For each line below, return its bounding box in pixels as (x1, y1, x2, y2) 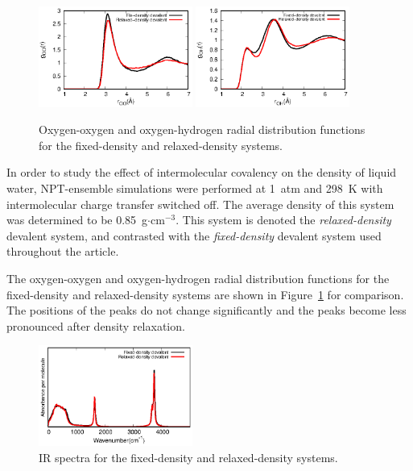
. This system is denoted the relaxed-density (176, 211, 391, 228)
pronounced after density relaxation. (6, 317, 185, 334)
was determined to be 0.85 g (6, 211, 148, 228)
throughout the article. (6, 243, 119, 260)
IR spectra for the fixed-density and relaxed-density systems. (39, 448, 338, 465)
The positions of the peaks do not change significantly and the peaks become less (6, 302, 407, 319)
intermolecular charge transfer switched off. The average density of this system (6, 195, 394, 212)
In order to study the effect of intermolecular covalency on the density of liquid (6, 164, 397, 181)
